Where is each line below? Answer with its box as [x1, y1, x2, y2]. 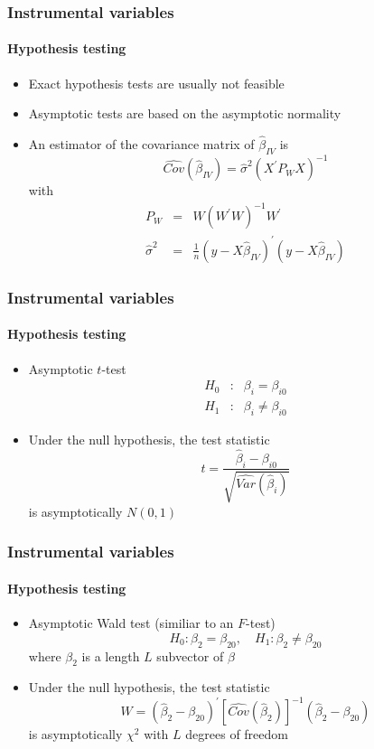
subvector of [156, 646, 224, 665]
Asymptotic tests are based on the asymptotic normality [28, 104, 341, 123]
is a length [81, 646, 140, 665]
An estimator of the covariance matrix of [28, 135, 255, 154]
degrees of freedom [185, 725, 288, 744]
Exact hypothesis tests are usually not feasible [28, 73, 285, 92]
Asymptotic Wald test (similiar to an [28, 613, 234, 632]
